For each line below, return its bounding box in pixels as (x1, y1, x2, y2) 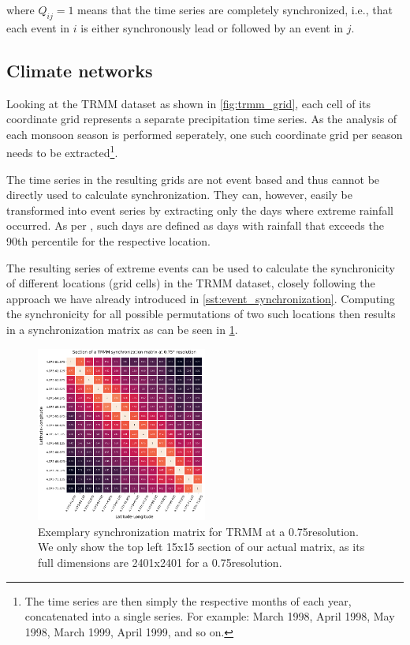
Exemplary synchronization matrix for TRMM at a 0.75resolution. (38, 523, 359, 539)
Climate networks (6, 58, 153, 82)
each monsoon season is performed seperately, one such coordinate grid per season (6, 126, 403, 142)
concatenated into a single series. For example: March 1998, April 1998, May (24, 608, 395, 624)
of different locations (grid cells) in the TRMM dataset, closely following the (6, 275, 375, 291)
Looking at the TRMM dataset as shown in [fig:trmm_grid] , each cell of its (6, 95, 371, 111)
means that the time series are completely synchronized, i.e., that (77, 2, 393, 17)
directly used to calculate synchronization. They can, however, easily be (6, 186, 352, 203)
